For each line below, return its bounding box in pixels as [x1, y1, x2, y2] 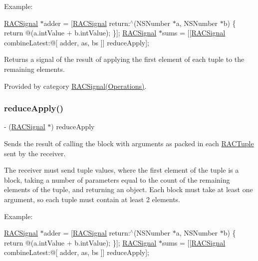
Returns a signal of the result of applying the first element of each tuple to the [4, 54, 245, 64]
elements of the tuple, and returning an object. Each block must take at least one [4, 184, 253, 195]
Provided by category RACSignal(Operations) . [4, 80, 147, 91]
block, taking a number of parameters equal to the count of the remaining [4, 174, 230, 185]
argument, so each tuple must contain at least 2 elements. [4, 194, 181, 204]
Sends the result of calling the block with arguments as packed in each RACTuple [4, 138, 254, 148]
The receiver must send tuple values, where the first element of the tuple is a [4, 165, 239, 175]
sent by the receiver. [4, 148, 66, 158]
